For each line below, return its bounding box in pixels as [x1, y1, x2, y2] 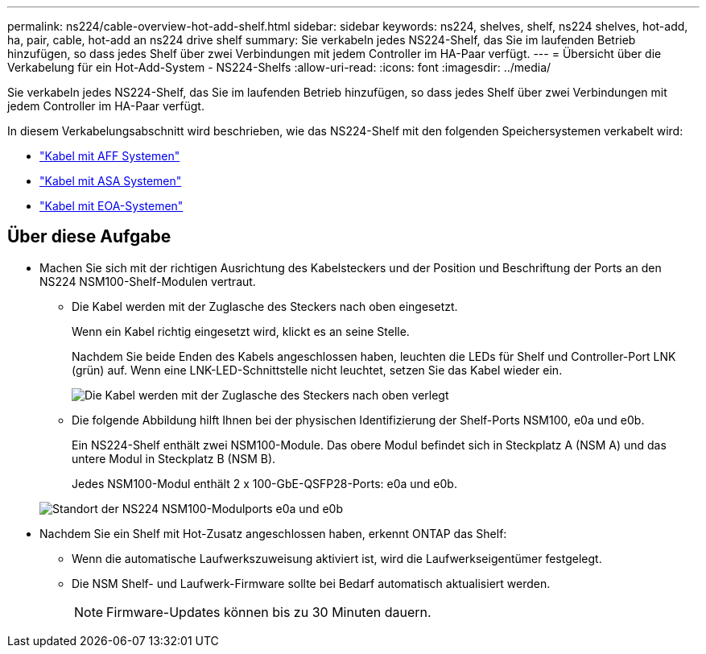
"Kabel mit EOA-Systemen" [39, 199, 184, 213]
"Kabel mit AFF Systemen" [39, 149, 180, 163]
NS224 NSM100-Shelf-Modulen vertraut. [39, 274, 256, 288]
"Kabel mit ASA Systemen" [39, 174, 182, 188]
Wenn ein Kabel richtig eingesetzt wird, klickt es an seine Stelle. [72, 324, 410, 338]
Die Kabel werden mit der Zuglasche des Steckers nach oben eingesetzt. [72, 299, 458, 313]
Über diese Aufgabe [7, 226, 171, 247]
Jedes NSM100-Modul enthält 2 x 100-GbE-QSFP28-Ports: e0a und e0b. [72, 476, 457, 490]
